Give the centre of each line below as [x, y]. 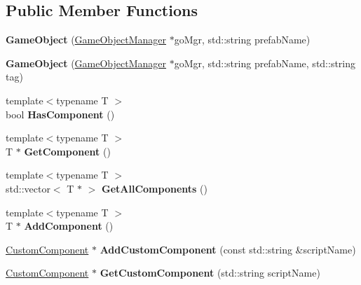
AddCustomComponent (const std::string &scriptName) [228, 249]
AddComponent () [69, 226]
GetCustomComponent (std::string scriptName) [210, 273]
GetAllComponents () [155, 188]
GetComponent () [67, 151]
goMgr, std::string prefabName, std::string [265, 63]
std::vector [28, 188]
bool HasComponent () [60, 114]
